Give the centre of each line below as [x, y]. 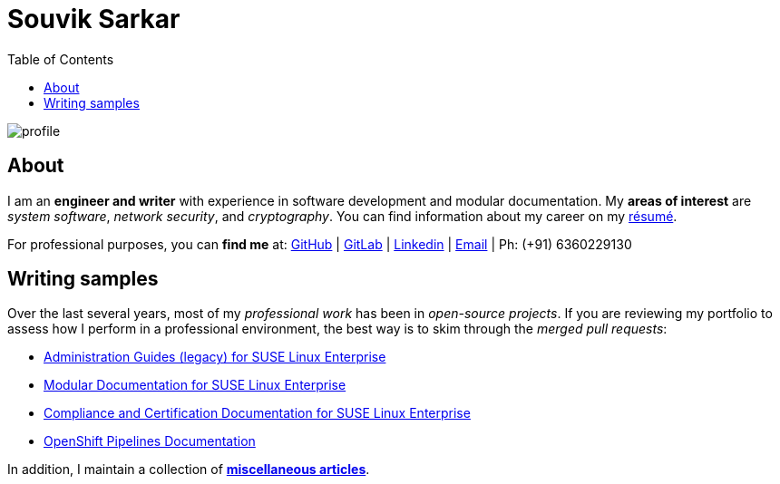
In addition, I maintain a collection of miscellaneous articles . [189, 469]
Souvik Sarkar [94, 19]
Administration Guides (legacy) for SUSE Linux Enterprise [215, 357]
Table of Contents [61, 59]
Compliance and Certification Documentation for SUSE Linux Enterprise [257, 413]
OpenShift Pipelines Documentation [150, 441]
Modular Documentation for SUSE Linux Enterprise [195, 385]
